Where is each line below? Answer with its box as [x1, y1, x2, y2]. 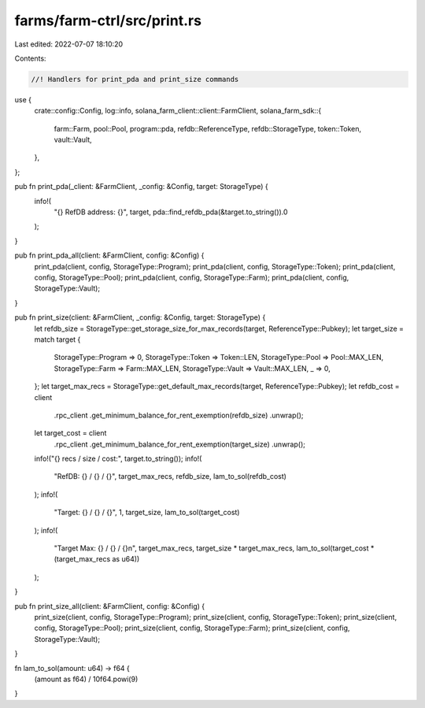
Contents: [14, 54, 46, 63]
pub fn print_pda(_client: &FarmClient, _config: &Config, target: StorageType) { [14, 182, 268, 191]
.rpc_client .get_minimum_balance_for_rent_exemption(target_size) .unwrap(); [54, 439, 306, 449]
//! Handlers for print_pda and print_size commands [31, 75, 239, 83]
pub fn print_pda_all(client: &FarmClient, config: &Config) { [14, 250, 205, 260]
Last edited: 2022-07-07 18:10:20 [14, 39, 124, 49]
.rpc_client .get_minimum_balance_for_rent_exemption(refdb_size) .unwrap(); [54, 410, 304, 420]
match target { [34, 335, 81, 344]
